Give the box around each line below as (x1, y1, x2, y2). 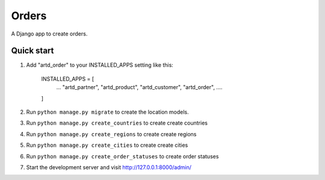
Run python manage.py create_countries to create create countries (26, 119, 208, 126)
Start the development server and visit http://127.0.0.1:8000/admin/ (26, 163, 192, 171)
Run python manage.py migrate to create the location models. (26, 108, 189, 116)
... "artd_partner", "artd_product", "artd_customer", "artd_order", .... (56, 84, 223, 91)
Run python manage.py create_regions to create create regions (26, 130, 197, 138)
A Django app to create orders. (11, 30, 88, 37)
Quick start (11, 46, 54, 56)
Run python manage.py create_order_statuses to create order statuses (26, 152, 219, 160)
